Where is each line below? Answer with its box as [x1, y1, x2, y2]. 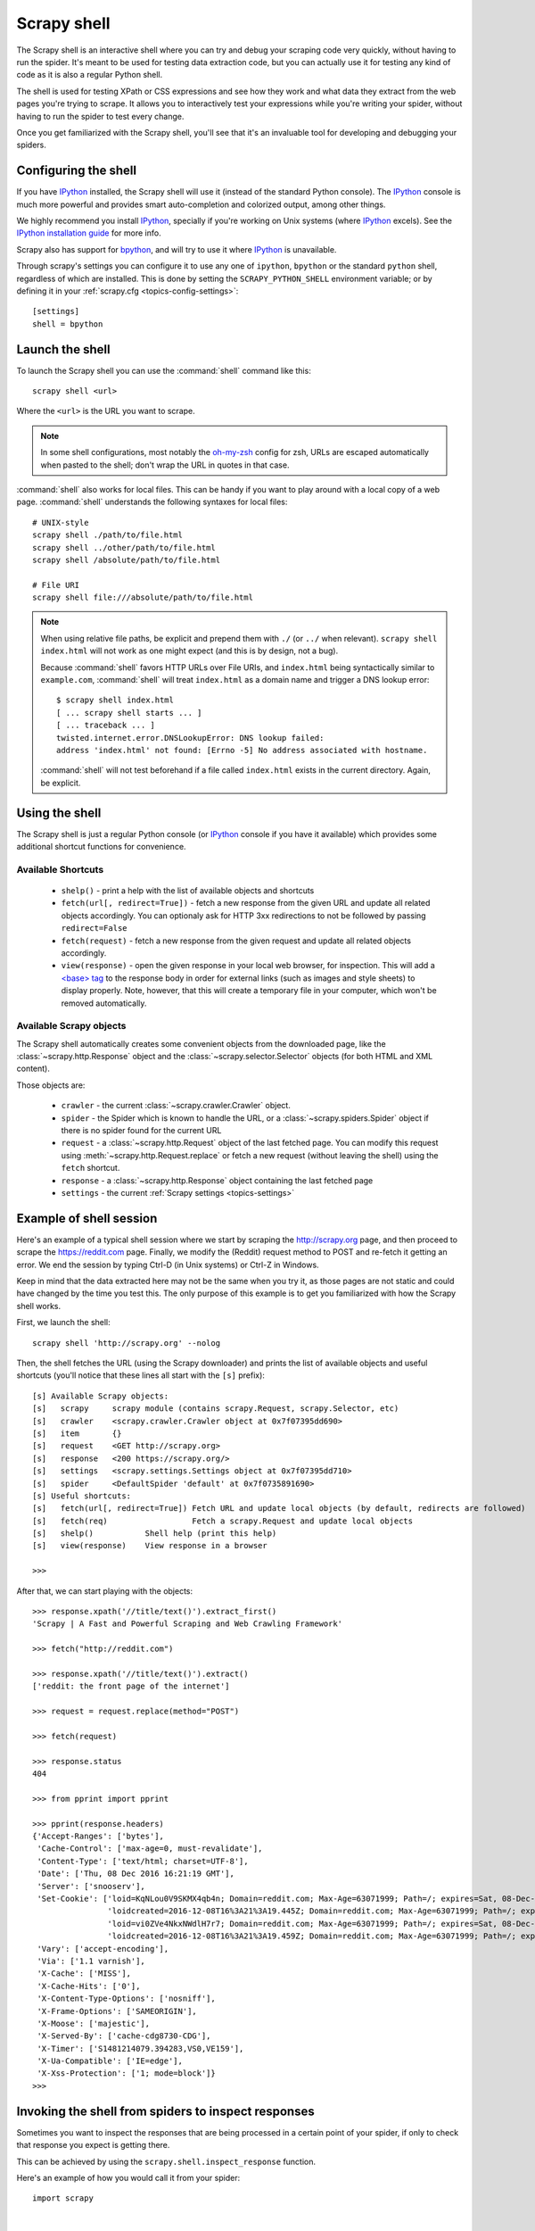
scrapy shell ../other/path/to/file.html [32, 543, 216, 552]
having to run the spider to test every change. [16, 111, 185, 121]
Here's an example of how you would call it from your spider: [16, 2172, 241, 2183]
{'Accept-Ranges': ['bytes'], [32, 1831, 165, 1842]
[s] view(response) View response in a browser [32, 1540, 267, 1551]
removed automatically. [61, 998, 147, 1008]
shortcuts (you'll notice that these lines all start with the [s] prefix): [16, 1370, 265, 1381]
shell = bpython [32, 319, 103, 329]
